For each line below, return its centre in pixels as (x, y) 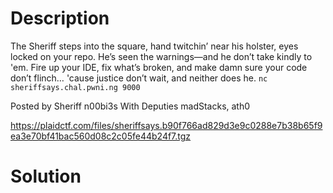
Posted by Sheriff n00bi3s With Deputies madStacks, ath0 (130, 106)
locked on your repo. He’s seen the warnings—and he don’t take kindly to (161, 56)
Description (60, 18)
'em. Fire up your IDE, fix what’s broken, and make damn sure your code (159, 67)
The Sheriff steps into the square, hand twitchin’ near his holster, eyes (154, 46)
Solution (46, 176)
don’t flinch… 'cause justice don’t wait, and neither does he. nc (139, 78)
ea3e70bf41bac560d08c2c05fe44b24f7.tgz (101, 136)
